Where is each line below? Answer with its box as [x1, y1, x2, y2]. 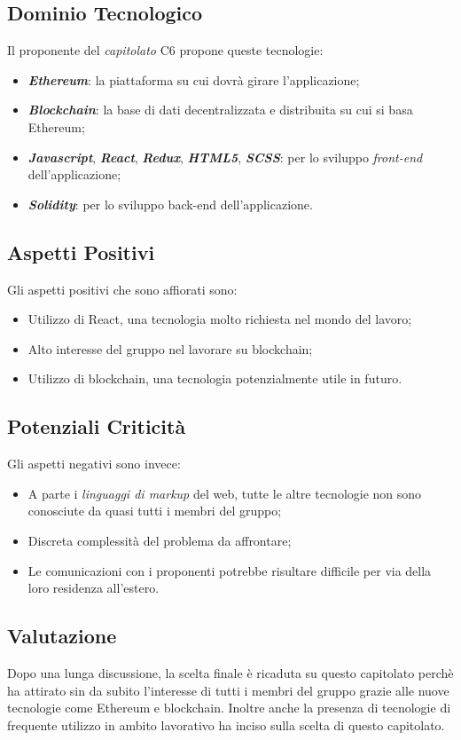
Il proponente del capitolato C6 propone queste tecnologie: [7, 41, 324, 59]
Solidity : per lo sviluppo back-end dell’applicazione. [27, 194, 313, 213]
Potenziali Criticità [7, 413, 186, 440]
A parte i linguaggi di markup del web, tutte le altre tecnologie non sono [27, 484, 422, 502]
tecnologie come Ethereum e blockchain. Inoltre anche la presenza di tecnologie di [7, 698, 451, 717]
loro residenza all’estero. [27, 579, 160, 597]
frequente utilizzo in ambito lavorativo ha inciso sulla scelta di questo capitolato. [7, 715, 445, 734]
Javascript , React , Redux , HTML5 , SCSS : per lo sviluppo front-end [27, 147, 423, 166]
